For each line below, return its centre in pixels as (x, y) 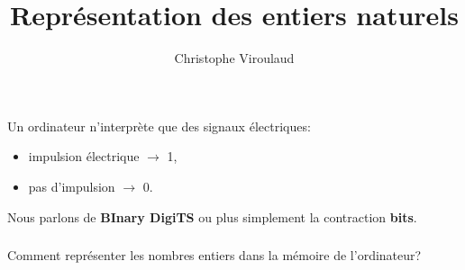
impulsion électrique (84, 156)
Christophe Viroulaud (234, 58)
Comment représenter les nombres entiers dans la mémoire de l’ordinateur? (214, 255)
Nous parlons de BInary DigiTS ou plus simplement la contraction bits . (212, 216)
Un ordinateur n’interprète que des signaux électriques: (159, 126)
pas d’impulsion (72, 186)
